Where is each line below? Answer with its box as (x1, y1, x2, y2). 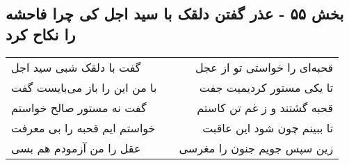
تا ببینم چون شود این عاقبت (202, 119, 334, 136)
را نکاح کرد (6, 23, 76, 45)
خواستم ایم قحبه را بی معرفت (11, 119, 156, 136)
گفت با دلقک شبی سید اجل (11, 58, 141, 75)
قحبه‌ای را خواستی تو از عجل (195, 58, 334, 75)
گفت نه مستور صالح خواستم (11, 99, 147, 116)
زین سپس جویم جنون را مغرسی (179, 139, 334, 156)
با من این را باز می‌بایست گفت (11, 79, 157, 95)
